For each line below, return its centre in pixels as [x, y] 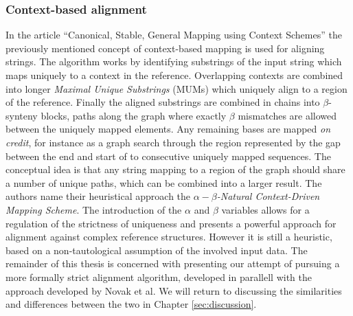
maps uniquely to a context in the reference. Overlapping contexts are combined [174, 75]
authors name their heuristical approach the [98, 196]
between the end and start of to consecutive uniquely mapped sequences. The [168, 156]
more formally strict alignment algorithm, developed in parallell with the [159, 276]
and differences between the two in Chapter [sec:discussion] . [131, 304]
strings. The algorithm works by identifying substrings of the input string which [174, 61]
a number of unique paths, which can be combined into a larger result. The [164, 182]
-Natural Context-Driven [268, 196]
